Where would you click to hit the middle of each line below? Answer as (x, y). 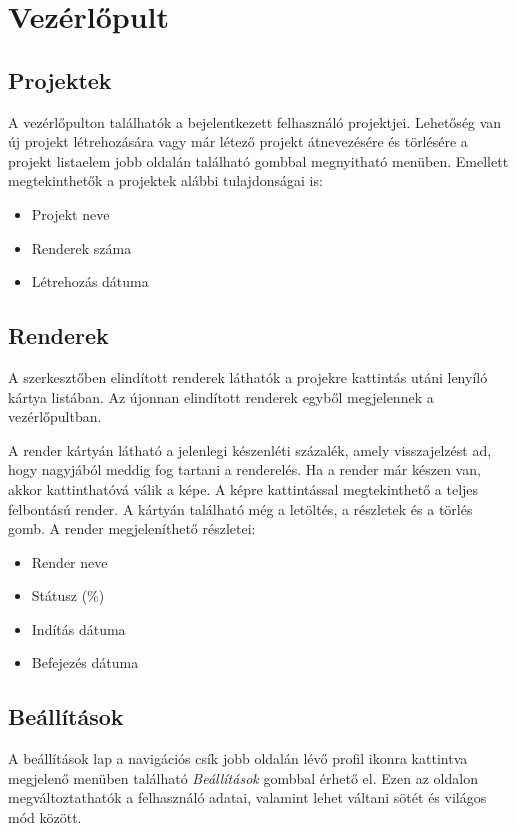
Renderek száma (81, 247)
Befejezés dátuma (85, 662)
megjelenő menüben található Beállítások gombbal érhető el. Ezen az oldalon (243, 777)
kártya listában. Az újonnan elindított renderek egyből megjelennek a (221, 396)
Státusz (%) (68, 595)
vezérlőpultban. (55, 416)
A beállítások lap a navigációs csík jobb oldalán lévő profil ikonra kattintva (238, 758)
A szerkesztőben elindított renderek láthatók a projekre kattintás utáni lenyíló (248, 376)
